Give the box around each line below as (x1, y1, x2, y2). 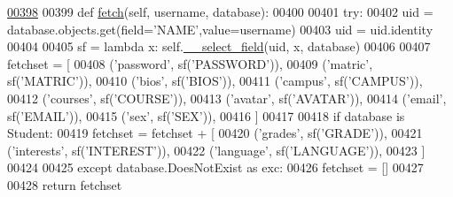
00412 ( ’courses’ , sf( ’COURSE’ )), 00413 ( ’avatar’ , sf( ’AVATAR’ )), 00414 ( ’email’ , (7, 88, 447, 107)
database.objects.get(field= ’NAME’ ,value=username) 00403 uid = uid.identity (7, 19, 433, 38)
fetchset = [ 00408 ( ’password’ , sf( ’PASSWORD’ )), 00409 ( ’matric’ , (7, 54, 373, 72)
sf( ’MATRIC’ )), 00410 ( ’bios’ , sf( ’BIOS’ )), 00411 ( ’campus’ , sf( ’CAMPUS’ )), (7, 72, 423, 90)
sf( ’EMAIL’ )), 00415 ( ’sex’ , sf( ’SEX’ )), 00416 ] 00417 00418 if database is (7, 106, 405, 125)
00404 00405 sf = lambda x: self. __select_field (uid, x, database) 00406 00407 (7, 37, 431, 56)
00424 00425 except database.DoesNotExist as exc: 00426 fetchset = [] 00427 (7, 158, 424, 177)
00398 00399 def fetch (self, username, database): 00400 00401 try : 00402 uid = (7, 3, 433, 20)
